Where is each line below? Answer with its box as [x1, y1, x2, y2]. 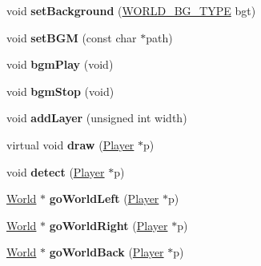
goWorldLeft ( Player [49, 190, 159, 207]
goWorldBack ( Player [49, 244, 164, 260]
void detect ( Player [6, 163, 105, 180]
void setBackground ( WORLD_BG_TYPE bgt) [6, 2, 256, 18]
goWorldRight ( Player [49, 216, 168, 233]
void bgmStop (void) [6, 82, 114, 99]
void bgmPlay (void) [6, 56, 114, 73]
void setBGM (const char [6, 29, 137, 46]
